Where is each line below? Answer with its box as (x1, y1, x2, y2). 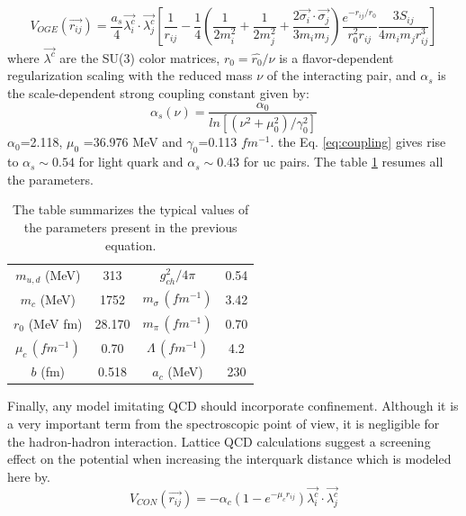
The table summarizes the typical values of (13, 200, 249, 219)
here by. (7, 466, 50, 485)
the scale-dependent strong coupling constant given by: (7, 83, 309, 102)
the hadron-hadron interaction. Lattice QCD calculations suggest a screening (7, 431, 431, 450)
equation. (104, 235, 157, 254)
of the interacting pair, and (266, 66, 417, 85)
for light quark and (78, 152, 184, 171)
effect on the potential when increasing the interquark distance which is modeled (7, 449, 452, 468)
